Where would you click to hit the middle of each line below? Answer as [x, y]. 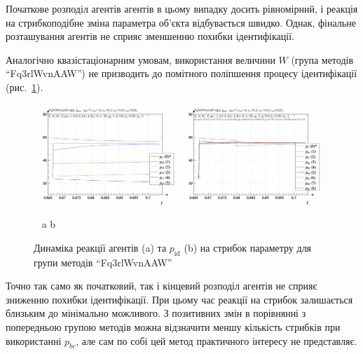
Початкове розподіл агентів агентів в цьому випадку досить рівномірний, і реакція [182, 8]
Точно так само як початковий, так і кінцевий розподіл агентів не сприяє [162, 286]
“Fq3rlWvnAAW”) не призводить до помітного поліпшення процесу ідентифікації [181, 73]
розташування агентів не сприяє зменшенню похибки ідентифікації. [150, 36]
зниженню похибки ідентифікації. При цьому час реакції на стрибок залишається [179, 299]
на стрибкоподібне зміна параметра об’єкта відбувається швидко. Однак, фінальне [181, 22]
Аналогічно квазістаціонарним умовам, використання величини [141, 59]
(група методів [322, 59]
